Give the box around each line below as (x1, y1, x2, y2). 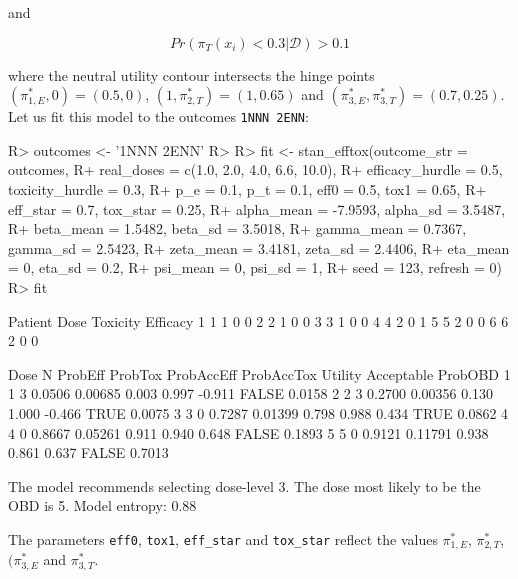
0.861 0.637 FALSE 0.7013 (8, 442, 169, 463)
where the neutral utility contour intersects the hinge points (8, 64, 375, 85)
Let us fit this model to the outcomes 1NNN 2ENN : (8, 106, 309, 127)
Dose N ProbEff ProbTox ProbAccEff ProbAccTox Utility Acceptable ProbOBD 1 (8, 363, 511, 384)
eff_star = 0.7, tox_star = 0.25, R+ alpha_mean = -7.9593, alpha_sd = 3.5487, (8, 198, 506, 219)
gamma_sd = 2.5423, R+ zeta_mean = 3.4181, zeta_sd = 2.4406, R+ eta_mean (8, 237, 510, 258)
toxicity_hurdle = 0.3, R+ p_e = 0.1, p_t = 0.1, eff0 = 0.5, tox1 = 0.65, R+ (8, 179, 487, 200)
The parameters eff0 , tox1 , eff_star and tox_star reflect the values (8, 528, 438, 549)
